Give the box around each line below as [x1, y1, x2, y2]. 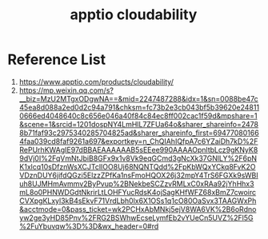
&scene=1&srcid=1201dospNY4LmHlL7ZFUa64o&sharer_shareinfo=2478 [18, 119, 259, 129]
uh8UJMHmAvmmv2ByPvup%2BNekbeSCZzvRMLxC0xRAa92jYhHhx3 [18, 178, 254, 189]
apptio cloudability [70, 6, 198, 24]
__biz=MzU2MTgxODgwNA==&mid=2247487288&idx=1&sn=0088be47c [18, 94, 259, 103]
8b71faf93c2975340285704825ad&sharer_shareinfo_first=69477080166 [18, 128, 259, 137]
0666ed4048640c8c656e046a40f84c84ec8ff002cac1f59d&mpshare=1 [18, 110, 258, 121]
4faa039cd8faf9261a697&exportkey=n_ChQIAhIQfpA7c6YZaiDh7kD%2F [18, 136, 258, 145]
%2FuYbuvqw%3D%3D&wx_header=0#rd [18, 221, 159, 231]
